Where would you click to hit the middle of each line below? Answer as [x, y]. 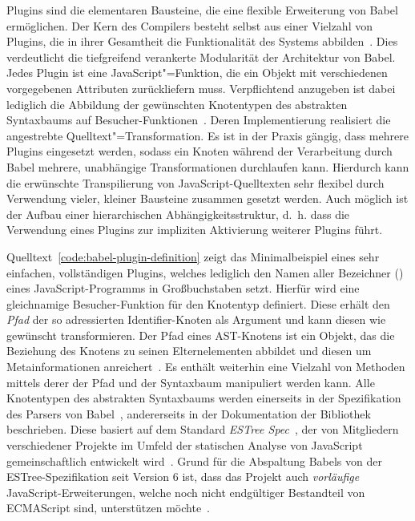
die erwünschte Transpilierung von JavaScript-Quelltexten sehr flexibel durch [195, 182]
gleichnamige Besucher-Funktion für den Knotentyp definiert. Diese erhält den [198, 303]
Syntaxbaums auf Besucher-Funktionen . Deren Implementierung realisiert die [199, 120]
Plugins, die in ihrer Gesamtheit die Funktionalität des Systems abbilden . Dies [202, 41]
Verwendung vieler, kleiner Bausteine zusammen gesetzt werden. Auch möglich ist [207, 198]
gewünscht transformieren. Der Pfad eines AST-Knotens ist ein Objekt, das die [201, 335]
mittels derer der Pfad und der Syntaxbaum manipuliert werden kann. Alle [191, 382]
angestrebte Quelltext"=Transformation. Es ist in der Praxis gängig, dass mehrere [207, 135]
